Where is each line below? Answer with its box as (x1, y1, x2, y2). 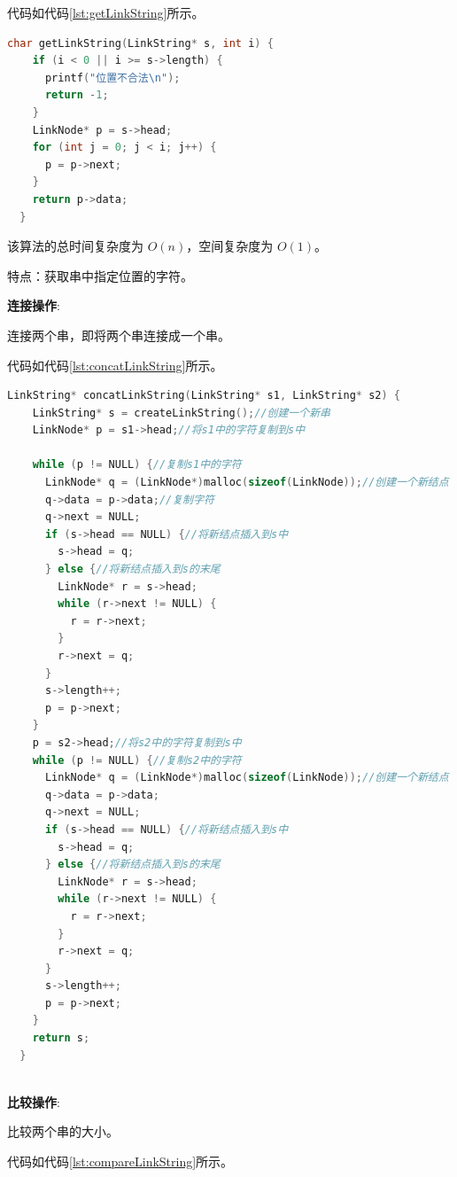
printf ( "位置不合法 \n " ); (44, 71, 181, 84)
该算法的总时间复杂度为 (7, 237, 143, 255)
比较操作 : (7, 1092, 60, 1111)
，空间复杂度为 (186, 237, 274, 255)
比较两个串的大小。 (7, 1122, 119, 1141)
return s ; (32, 1032, 90, 1045)
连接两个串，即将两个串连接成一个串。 (7, 325, 230, 344)
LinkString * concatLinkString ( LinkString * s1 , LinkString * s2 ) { (7, 389, 400, 402)
